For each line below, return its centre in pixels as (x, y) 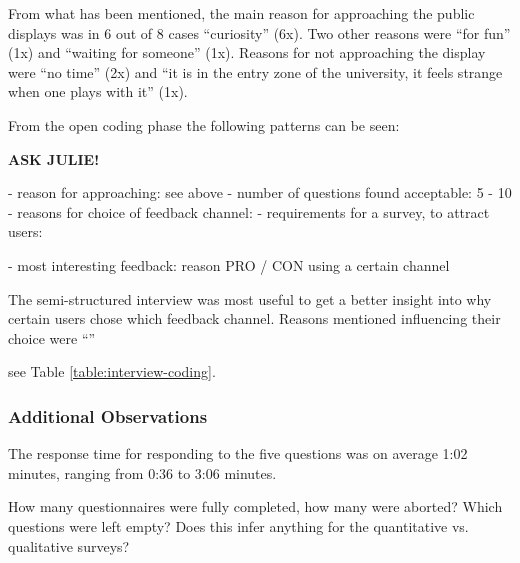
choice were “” (52, 337)
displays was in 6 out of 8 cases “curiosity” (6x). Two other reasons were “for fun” (259, 32)
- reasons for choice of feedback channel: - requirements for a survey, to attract (249, 211)
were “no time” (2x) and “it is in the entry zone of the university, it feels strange (255, 71)
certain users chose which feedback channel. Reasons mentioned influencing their (254, 318)
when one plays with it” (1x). (98, 91)
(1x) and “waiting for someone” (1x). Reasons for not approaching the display (247, 52)
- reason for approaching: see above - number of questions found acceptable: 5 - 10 (260, 192)
